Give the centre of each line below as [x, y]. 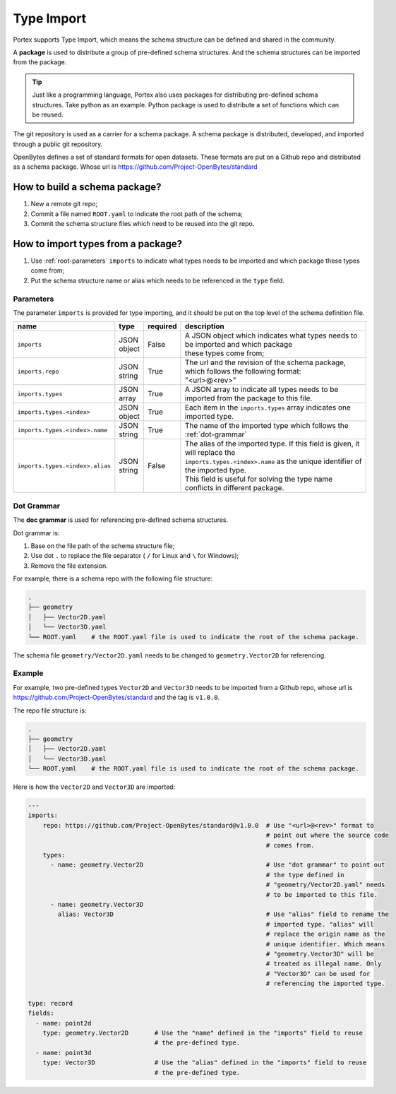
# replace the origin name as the [325, 934]
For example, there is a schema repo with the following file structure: [113, 578]
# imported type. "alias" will [320, 924]
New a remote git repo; [64, 204]
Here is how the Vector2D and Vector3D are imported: [94, 787]
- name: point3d [64, 1053]
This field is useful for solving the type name [259, 479]
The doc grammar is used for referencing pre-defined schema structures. [121, 520]
